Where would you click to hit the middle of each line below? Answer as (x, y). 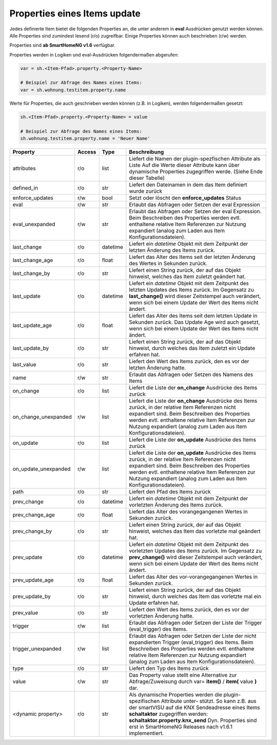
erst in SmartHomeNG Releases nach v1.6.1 (181, 727)
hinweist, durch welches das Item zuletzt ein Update (192, 348)
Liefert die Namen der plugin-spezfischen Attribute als (195, 159)
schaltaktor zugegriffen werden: (169, 714)
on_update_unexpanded (42, 469)
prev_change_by (32, 531)
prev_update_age (33, 580)
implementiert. (146, 733)
